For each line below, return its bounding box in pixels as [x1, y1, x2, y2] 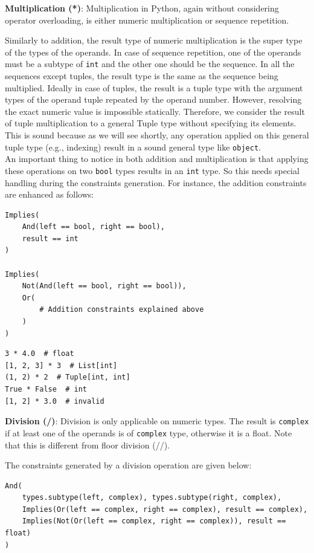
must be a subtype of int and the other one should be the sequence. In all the [5, 57, 295, 70]
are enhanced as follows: [5, 188, 94, 201]
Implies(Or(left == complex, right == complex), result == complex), [22, 505, 308, 514]
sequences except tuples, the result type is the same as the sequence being [5, 70, 278, 82]
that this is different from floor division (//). [5, 438, 170, 451]
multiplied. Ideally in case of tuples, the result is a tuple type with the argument [5, 81, 303, 94]
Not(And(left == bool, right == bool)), [22, 282, 187, 291]
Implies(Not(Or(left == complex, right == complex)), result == [22, 517, 286, 526]
